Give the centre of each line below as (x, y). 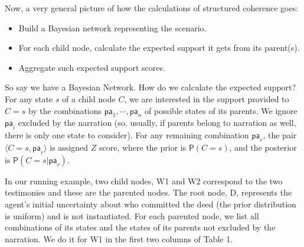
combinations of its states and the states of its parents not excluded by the (140, 227)
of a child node (89, 98)
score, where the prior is (143, 147)
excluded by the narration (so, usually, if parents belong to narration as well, (157, 123)
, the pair (280, 135)
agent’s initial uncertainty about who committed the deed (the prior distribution (151, 204)
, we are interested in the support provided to (207, 98)
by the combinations (65, 110)
